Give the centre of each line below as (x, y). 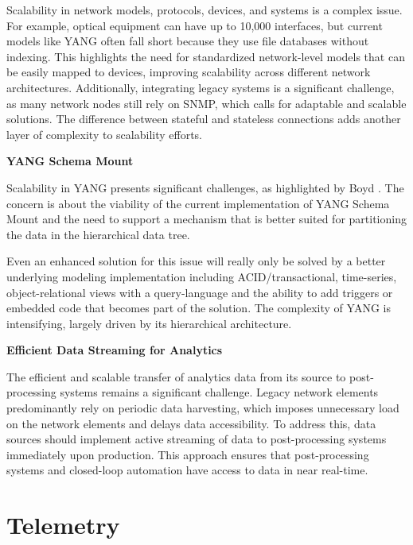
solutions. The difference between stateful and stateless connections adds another (204, 119)
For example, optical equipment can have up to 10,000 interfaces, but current (195, 25)
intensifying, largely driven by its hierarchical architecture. (149, 323)
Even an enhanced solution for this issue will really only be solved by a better (196, 261)
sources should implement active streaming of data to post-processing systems (197, 439)
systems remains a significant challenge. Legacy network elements (219, 392)
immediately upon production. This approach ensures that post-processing (188, 454)
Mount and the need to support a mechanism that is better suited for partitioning (206, 219)
